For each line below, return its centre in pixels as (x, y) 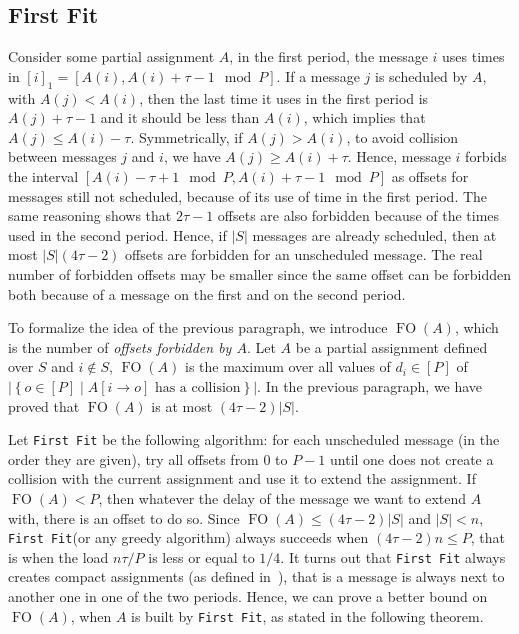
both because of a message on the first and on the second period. (207, 293)
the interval (43, 175)
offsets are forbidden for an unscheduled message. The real (304, 254)
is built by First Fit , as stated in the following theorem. (307, 615)
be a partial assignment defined (391, 346)
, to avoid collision (402, 136)
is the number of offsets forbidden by (120, 346)
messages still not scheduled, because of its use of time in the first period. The (248, 195)
